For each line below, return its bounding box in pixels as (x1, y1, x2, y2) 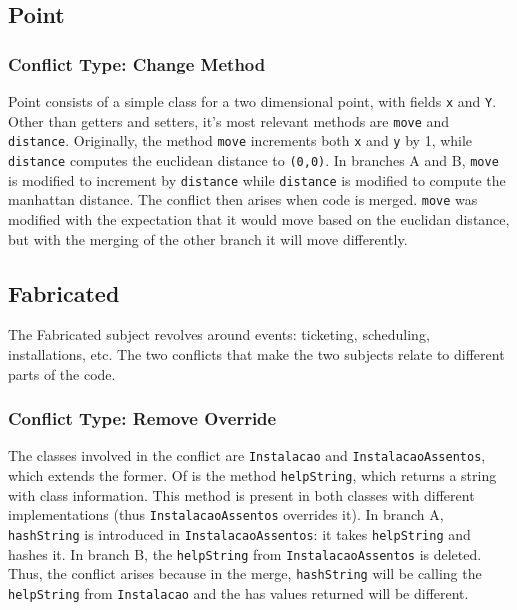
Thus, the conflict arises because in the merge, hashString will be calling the (8, 563, 482, 584)
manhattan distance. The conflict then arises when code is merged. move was (8, 189, 478, 210)
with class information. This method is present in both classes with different (8, 484, 475, 505)
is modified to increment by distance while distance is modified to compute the (8, 169, 506, 190)
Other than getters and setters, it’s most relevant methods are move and (8, 110, 450, 131)
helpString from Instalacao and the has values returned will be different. (8, 582, 469, 603)
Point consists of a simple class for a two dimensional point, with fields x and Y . (8, 91, 497, 111)
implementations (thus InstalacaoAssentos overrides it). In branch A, (8, 504, 444, 525)
